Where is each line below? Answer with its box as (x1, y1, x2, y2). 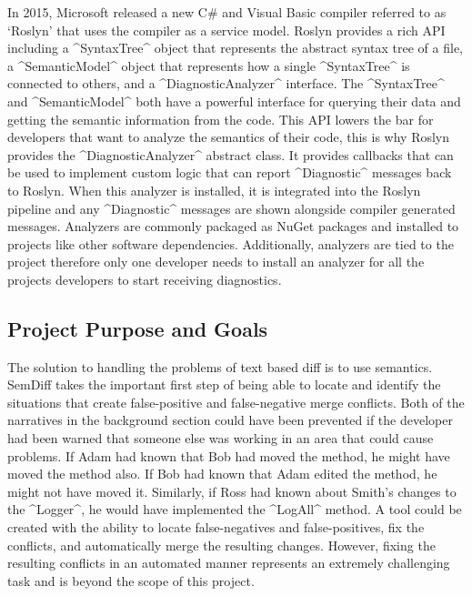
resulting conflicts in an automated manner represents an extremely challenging (7, 553, 450, 572)
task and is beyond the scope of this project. (7, 571, 255, 590)
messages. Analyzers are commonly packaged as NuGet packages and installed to (7, 217, 459, 236)
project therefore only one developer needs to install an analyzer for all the (7, 252, 425, 271)
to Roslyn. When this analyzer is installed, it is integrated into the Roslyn (7, 180, 421, 199)
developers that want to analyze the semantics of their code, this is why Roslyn (7, 127, 450, 146)
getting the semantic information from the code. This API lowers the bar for (7, 109, 434, 128)
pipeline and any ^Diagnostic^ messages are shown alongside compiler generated (7, 198, 456, 217)
